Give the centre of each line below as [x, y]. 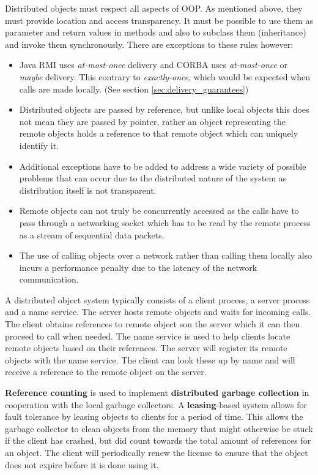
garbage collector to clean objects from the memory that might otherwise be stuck [159, 428]
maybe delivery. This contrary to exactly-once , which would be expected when [165, 76]
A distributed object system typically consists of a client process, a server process [157, 299]
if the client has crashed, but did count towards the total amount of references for [158, 440]
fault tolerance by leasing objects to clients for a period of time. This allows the [154, 416]
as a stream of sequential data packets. [92, 234]
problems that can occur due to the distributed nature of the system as [153, 178]
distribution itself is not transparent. [88, 190]
